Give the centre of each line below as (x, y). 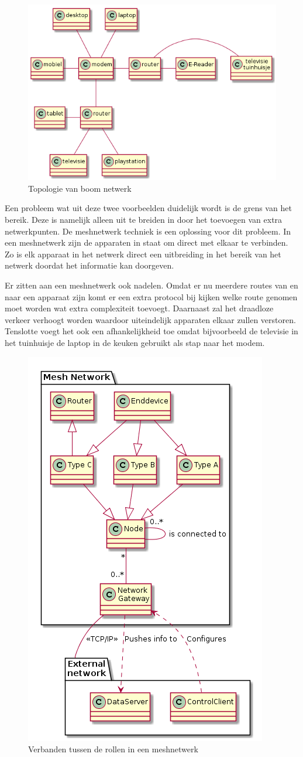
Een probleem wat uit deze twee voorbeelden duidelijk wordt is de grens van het (148, 208)
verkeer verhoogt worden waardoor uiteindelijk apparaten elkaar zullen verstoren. (150, 319)
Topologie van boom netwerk (80, 188)
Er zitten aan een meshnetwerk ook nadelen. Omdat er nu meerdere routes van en (151, 285)
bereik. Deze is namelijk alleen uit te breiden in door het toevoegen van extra (144, 220)
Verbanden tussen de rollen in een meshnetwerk (113, 749)
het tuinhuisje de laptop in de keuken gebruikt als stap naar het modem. (135, 342)
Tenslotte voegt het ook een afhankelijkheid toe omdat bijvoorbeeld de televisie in (151, 331)
